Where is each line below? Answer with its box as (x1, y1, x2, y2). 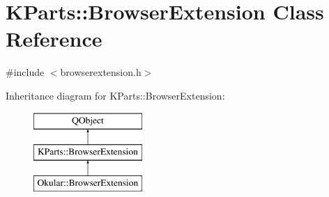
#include (6, 65, 45, 79)
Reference (6, 24, 102, 53)
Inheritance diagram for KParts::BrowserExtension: (6, 88, 225, 102)
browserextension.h (60, 65, 141, 79)
